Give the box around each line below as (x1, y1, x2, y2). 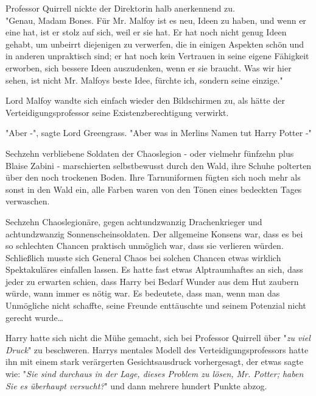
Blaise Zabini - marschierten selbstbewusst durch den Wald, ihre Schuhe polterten (5, 159, 312, 171)
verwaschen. (5, 195, 50, 207)
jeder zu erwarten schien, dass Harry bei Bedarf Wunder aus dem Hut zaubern (5, 275, 299, 287)
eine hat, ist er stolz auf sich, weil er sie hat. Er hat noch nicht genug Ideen (5, 26, 287, 38)
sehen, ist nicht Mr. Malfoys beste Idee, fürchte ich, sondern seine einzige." (5, 73, 283, 86)
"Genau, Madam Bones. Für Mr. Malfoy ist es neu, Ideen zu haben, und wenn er (5, 13, 306, 26)
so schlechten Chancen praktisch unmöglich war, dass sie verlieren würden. (5, 239, 284, 252)
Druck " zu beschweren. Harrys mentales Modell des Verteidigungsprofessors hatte (5, 343, 309, 356)
